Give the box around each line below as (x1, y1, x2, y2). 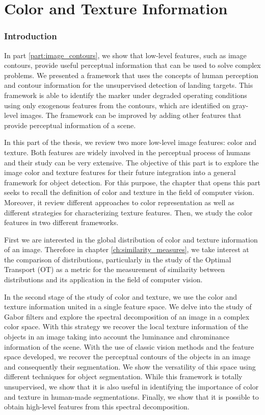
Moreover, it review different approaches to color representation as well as (4, 197, 234, 207)
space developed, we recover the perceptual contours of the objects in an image (4, 351, 251, 362)
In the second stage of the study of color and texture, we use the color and (4, 291, 237, 302)
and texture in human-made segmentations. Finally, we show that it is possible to (4, 391, 259, 402)
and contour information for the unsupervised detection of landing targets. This (4, 80, 253, 90)
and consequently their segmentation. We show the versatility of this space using (4, 361, 256, 372)
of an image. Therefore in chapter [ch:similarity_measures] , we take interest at (4, 244, 249, 255)
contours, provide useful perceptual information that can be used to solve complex (4, 60, 261, 70)
